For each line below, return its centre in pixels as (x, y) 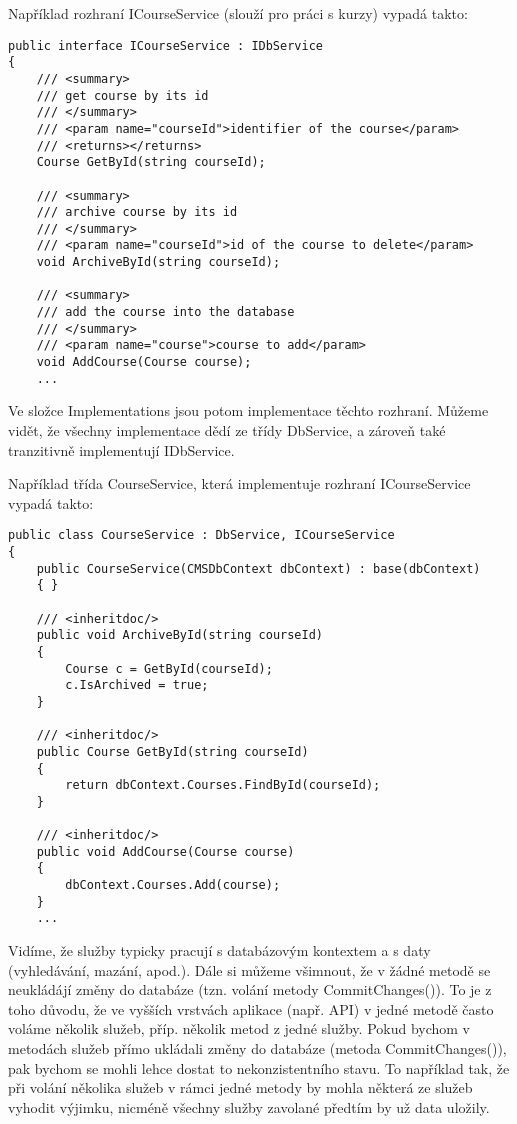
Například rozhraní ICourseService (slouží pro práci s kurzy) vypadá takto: (238, 13)
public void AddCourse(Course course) (165, 851)
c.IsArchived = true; (137, 685)
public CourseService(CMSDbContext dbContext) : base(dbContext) (258, 568)
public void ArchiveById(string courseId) (179, 635)
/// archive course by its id (137, 212)
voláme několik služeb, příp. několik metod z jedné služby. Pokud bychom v (239, 1028)
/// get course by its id (122, 95)
